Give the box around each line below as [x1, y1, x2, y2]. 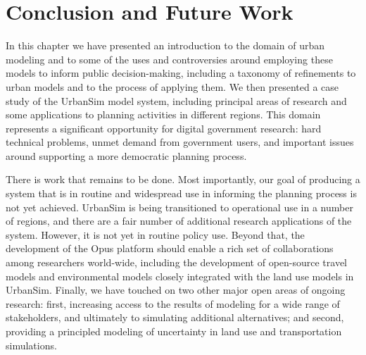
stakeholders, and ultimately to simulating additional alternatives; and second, [6, 310, 344, 325]
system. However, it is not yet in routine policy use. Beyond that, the [6, 227, 305, 242]
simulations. [6, 337, 57, 352]
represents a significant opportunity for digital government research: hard [6, 120, 322, 135]
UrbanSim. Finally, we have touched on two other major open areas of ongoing [6, 282, 346, 297]
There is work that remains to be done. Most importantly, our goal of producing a [6, 172, 360, 187]
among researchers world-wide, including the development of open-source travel [6, 255, 347, 270]
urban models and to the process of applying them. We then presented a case [6, 79, 339, 94]
